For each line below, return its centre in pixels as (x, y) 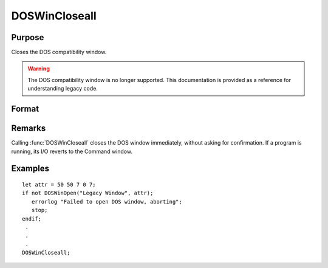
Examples (30, 169)
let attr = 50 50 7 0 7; (59, 184)
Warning (39, 69)
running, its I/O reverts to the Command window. (72, 151)
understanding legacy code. (63, 89)
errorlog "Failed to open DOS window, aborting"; (107, 201)
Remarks (29, 129)
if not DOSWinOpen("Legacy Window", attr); (88, 193)
